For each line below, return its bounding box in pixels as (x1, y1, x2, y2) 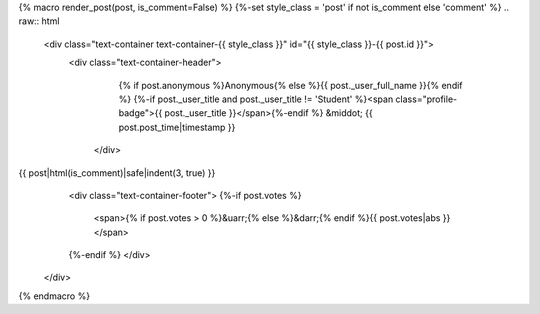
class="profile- (395, 93, 458, 105)
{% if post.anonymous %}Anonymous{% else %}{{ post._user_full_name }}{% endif (118, 79, 464, 91)
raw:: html (18, 15, 60, 27)
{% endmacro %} (18, 290, 90, 302)
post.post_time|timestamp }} (118, 121, 236, 133)
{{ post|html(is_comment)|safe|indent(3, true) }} (18, 166, 216, 179)
